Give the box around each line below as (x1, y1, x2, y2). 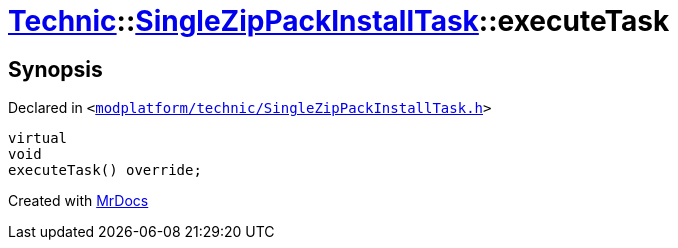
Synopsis (8, 56, 103, 82)
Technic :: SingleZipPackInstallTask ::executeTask (8, 4, 670, 38)
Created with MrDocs (8, 192, 149, 210)
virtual (8, 130, 68, 147)
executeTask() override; (8, 162, 202, 179)
